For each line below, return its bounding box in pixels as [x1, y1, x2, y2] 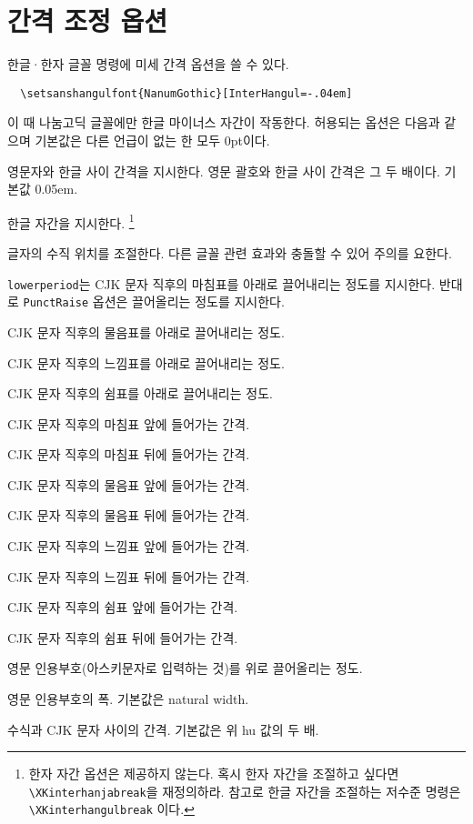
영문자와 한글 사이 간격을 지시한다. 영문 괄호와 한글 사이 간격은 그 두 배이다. [7, 161, 440, 180]
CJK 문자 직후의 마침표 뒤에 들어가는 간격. [7, 445, 250, 464]
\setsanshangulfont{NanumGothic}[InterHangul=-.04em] [20, 86, 353, 100]
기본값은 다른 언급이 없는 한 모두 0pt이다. [35, 130, 270, 149]
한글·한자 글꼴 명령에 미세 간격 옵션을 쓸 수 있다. [7, 55, 289, 74]
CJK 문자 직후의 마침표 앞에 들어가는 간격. [7, 414, 250, 433]
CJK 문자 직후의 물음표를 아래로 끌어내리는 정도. [7, 322, 285, 341]
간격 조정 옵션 [7, 2, 168, 39]
